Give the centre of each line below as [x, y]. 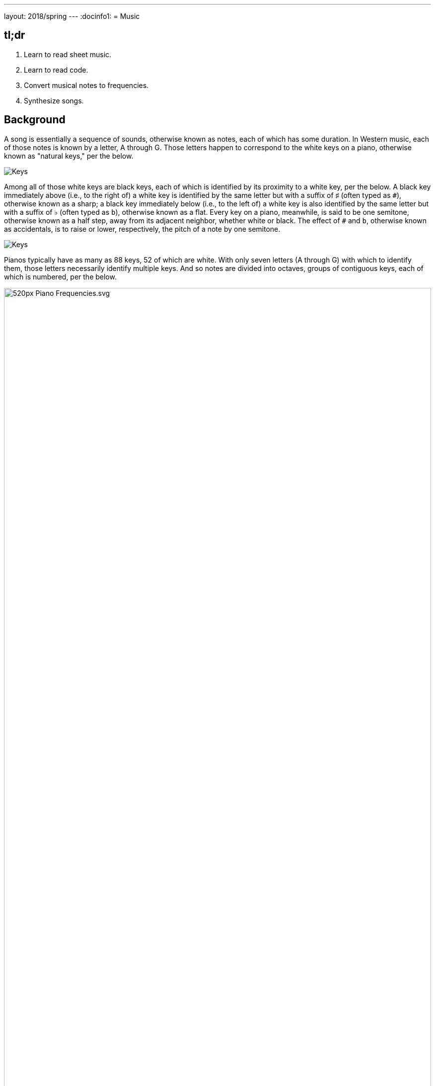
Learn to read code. [56, 70]
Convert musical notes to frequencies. [86, 85]
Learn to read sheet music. [68, 54]
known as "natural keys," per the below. [69, 156]
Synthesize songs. [54, 100]
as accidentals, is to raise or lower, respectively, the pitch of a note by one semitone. [142, 229]
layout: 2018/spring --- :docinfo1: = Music [72, 16]
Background [35, 120]
